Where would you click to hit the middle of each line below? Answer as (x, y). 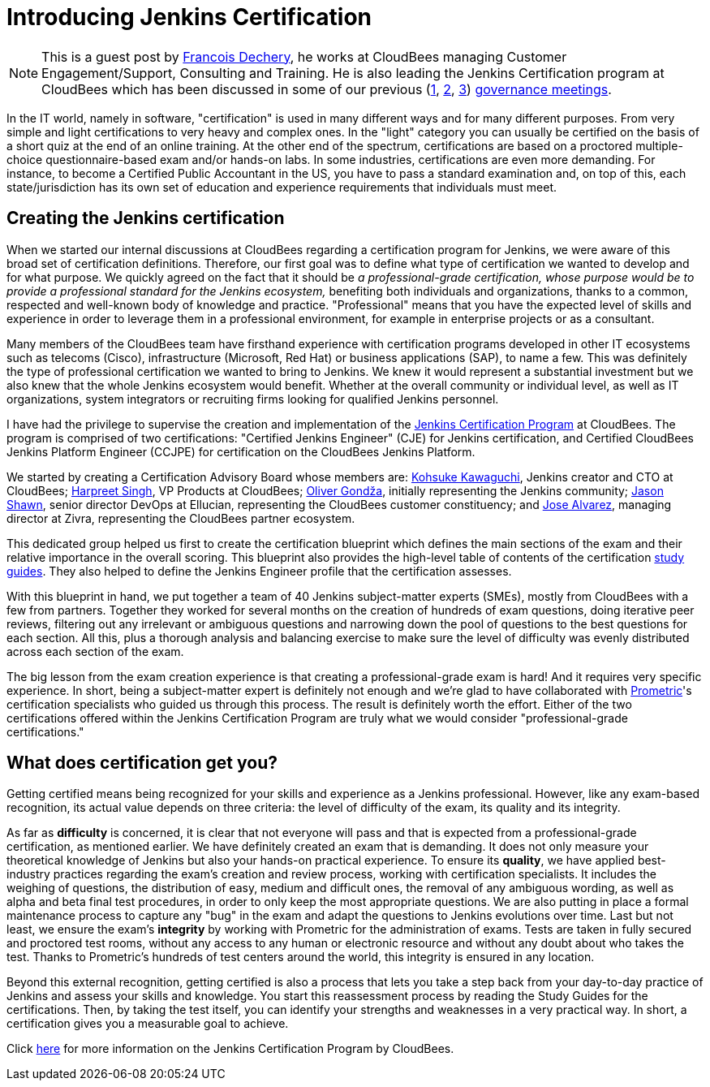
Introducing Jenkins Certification (189, 17)
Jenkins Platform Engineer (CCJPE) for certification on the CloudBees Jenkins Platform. (241, 451)
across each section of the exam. (95, 651)
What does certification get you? (142, 763)
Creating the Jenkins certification (146, 218)
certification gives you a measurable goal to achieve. (148, 1024)
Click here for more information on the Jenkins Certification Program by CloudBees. (230, 1049)
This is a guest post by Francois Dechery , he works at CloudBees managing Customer (304, 56)
